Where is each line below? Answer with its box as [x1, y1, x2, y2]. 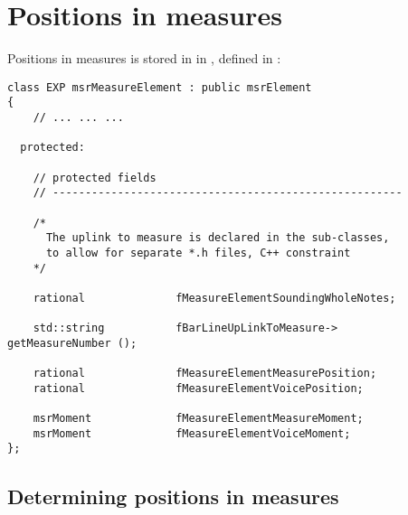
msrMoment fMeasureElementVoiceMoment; [33, 426, 351, 440]
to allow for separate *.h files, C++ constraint [45, 246, 351, 259]
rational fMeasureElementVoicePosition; [33, 381, 364, 395]
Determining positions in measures [7, 482, 339, 510]
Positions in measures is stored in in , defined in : [7, 49, 281, 68]
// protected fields [33, 171, 157, 184]
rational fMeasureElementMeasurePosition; [33, 367, 377, 380]
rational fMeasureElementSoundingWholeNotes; [33, 291, 396, 304]
